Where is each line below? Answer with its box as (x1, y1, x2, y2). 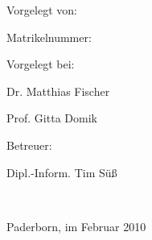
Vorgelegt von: (6, 2, 77, 18)
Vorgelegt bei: (6, 56, 75, 72)
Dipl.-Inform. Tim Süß (6, 163, 117, 180)
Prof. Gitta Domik (6, 110, 97, 126)
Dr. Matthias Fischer (6, 82, 110, 99)
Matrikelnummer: (6, 28, 92, 45)
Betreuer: (6, 136, 52, 153)
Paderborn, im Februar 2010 (6, 217, 146, 234)
